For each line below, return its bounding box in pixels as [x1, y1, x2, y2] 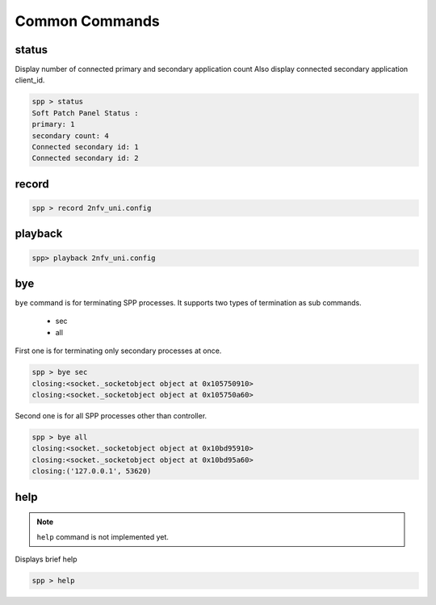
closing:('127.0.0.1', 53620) [31, 467, 152, 476]
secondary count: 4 [31, 131, 109, 141]
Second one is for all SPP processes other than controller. [15, 411, 208, 420]
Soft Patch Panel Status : [31, 108, 139, 117]
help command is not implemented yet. [36, 531, 170, 541]
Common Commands [15, 12, 161, 30]
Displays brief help [15, 554, 78, 564]
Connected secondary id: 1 [31, 142, 139, 151]
